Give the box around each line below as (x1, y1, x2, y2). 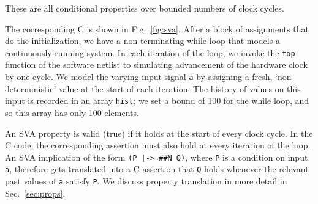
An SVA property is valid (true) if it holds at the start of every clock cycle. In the (5, 126, 313, 139)
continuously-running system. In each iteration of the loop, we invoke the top (5, 46, 295, 59)
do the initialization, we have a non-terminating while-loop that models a (5, 34, 280, 47)
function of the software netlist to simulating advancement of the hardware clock (5, 58, 308, 71)
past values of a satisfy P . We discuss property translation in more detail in (5, 175, 287, 188)
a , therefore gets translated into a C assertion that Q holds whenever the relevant (5, 162, 309, 175)
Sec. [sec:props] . (5, 186, 66, 199)
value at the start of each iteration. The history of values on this (59, 82, 301, 95)
